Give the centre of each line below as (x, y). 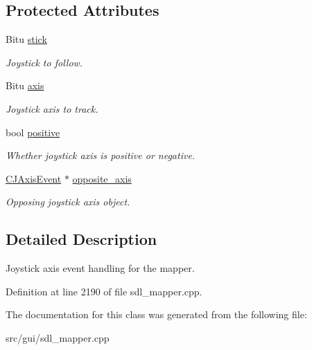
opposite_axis (102, 178)
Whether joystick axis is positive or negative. (101, 155)
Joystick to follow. (44, 62)
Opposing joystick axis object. (68, 202)
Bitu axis (25, 85)
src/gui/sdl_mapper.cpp (58, 337)
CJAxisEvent (34, 178)
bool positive (33, 132)
